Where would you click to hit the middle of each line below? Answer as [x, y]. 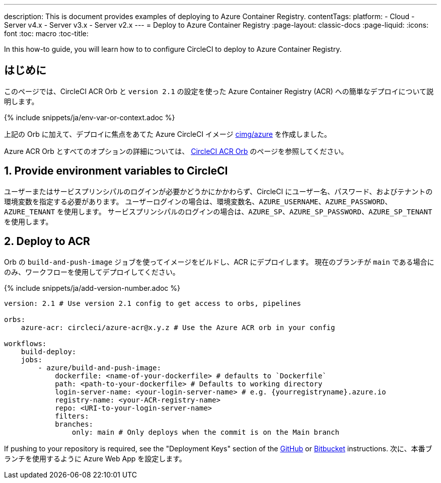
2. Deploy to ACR [47, 242]
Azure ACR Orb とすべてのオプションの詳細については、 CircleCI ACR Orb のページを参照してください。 [176, 151]
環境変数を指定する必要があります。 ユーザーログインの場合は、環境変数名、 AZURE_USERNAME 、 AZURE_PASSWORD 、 [198, 201]
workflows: [25, 343]
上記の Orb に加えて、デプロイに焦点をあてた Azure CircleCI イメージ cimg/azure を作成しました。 [168, 134]
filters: [72, 416]
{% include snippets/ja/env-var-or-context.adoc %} [90, 117]
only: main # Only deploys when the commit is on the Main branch [205, 432]
